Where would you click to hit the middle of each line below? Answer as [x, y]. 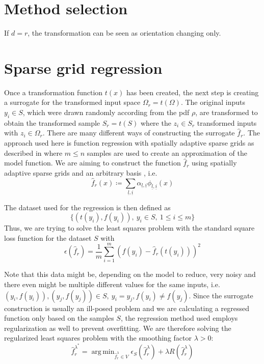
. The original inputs [213, 102]
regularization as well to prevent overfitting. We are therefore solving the [118, 328]
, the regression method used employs [179, 318]
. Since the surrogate [221, 295]
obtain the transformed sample [52, 122]
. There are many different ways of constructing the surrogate [139, 133]
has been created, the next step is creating [192, 92]
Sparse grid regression [83, 67]
